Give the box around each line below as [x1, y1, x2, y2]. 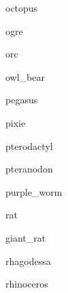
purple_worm [5, 184, 63, 199]
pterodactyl [5, 138, 53, 153]
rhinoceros [5, 277, 48, 291]
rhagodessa [5, 253, 51, 268]
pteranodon [5, 162, 53, 176]
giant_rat [5, 230, 46, 244]
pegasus [5, 92, 38, 107]
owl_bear [5, 69, 45, 84]
